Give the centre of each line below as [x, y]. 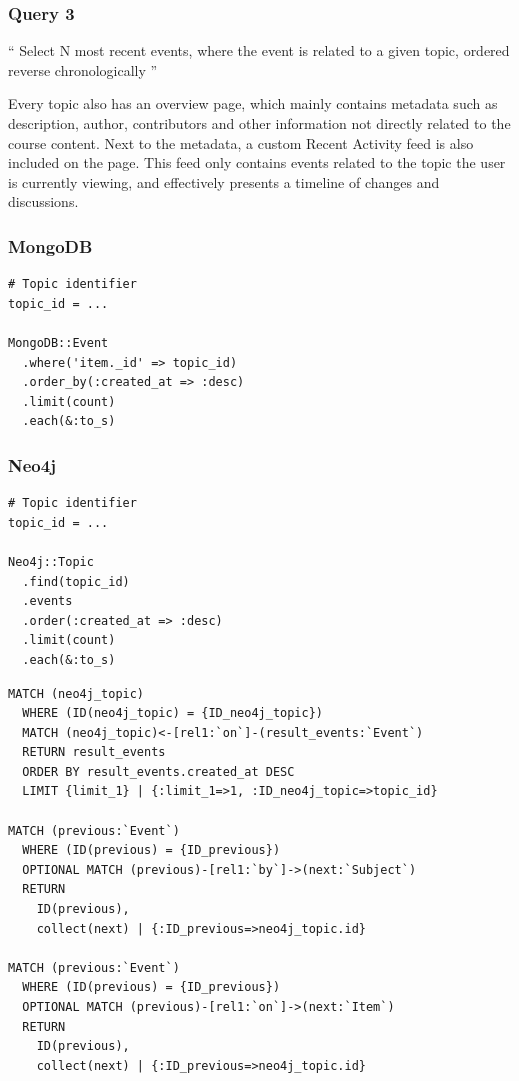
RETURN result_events [94, 752]
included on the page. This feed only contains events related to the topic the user [257, 162]
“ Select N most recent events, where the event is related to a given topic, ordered [259, 50]
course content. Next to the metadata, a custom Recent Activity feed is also [241, 142]
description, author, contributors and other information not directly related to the [259, 123]
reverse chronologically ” [83, 69]
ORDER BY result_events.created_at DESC [158, 771]
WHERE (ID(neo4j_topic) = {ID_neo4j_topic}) [172, 713]
